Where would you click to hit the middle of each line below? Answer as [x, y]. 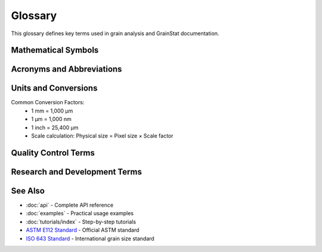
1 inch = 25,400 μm [55, 127]
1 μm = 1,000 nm [51, 119]
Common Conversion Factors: [48, 102]
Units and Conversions [54, 88]
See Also [28, 191]
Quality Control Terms [53, 153]
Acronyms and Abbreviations [66, 69]
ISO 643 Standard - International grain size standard [90, 238]
